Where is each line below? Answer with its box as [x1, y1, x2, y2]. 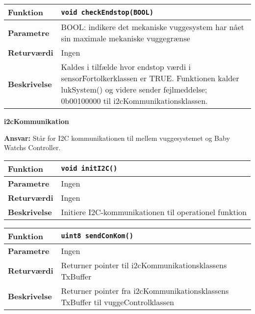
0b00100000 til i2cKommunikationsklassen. [61, 95, 208, 106]
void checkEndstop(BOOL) [61, 8, 153, 16]
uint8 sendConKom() [61, 232, 133, 240]
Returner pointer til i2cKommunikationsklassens [61, 259, 227, 271]
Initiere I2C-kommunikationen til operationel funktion [61, 206, 247, 218]
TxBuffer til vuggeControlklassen [61, 296, 174, 308]
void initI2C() [61, 164, 118, 173]
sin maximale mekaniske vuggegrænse [61, 32, 190, 44]
